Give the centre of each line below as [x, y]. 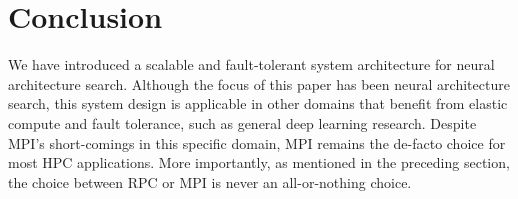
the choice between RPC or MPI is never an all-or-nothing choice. [210, 181]
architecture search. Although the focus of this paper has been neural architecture [259, 83]
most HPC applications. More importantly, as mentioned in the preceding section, [259, 162]
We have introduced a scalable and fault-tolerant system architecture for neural [251, 64]
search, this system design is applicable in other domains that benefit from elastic [258, 103]
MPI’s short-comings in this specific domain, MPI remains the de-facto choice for [257, 142]
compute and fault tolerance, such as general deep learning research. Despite [242, 122]
